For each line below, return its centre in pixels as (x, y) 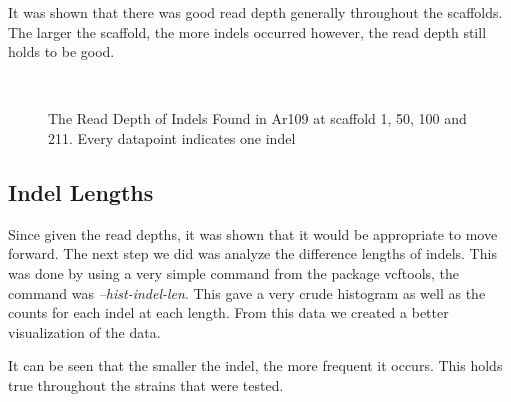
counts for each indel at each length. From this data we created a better (228, 312)
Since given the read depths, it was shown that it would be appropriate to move (253, 233)
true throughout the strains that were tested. (146, 384)
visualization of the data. (84, 331)
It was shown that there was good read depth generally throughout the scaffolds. (255, 12)
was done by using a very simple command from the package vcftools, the (234, 272)
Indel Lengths (81, 191)
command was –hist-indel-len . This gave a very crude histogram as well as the (247, 292)
